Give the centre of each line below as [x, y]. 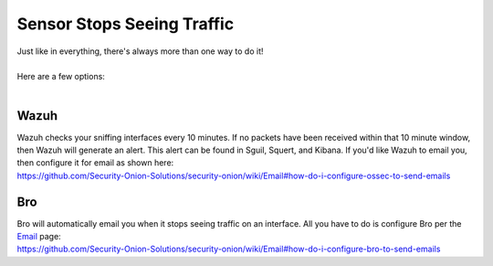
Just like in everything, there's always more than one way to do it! [140, 51]
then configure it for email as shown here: [95, 163]
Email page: [39, 237]
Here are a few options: [61, 77]
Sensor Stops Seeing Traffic [126, 24]
